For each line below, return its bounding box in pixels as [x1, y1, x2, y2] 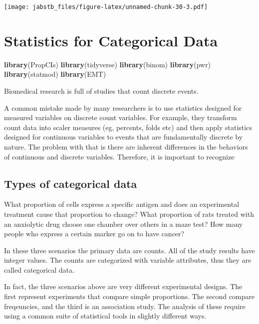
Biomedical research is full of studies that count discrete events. [4, 85, 199, 96]
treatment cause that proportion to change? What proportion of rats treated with [4, 208, 254, 219]
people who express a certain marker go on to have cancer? [4, 228, 185, 239]
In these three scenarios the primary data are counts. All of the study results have [4, 245, 255, 255]
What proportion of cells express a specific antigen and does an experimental [4, 199, 240, 209]
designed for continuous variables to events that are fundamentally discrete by [4, 132, 243, 142]
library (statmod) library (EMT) [4, 69, 106, 79]
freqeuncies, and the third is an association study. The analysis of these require [4, 301, 246, 311]
